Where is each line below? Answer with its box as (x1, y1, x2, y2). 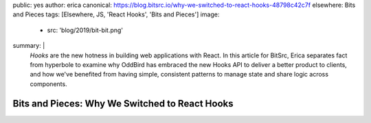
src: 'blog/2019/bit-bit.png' (47, 26, 124, 34)
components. (30, 79, 68, 88)
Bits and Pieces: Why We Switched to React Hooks (12, 98, 234, 109)
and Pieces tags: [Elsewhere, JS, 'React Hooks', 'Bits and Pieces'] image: (12, 10, 220, 18)
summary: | (12, 42, 45, 50)
